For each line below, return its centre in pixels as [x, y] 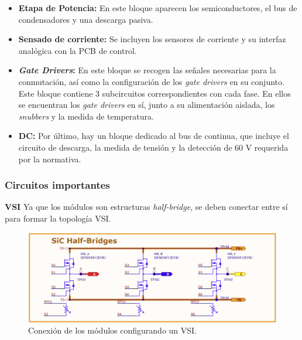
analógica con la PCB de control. [78, 50]
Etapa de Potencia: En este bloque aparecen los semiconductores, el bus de [158, 8]
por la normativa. [50, 159]
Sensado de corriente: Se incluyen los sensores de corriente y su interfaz [152, 39]
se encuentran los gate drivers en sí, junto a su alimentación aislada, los [147, 105]
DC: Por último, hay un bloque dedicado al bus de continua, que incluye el [154, 136]
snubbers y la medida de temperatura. [86, 116]
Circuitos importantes [57, 185]
